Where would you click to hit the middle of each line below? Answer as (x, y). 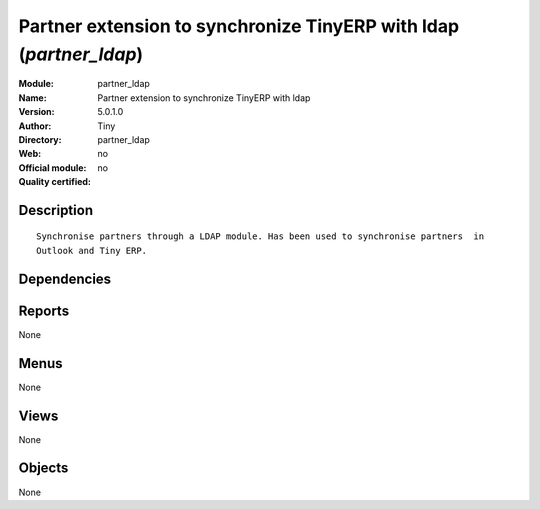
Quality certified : (55, 182)
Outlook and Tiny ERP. (92, 250)
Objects (43, 468)
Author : (35, 126)
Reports (44, 310)
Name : (32, 97)
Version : (36, 112)
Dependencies (65, 278)
